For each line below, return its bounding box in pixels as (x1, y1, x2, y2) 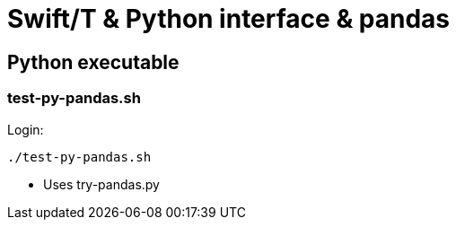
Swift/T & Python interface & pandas (7, 4, 451, 34)
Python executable (7, 50, 180, 74)
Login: (7, 121, 44, 137)
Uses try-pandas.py (43, 176, 160, 192)
